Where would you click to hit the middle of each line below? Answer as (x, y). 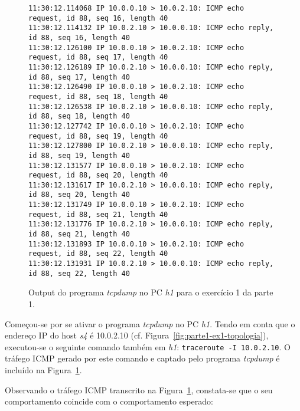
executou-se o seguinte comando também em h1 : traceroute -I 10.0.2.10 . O (148, 346)
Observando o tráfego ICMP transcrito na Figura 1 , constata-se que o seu (139, 389)
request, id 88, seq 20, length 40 (98, 175)
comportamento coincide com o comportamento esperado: (109, 401)
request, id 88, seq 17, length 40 (98, 57)
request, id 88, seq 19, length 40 (98, 136)
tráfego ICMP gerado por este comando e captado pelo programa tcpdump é (142, 358)
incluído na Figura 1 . (43, 370)
